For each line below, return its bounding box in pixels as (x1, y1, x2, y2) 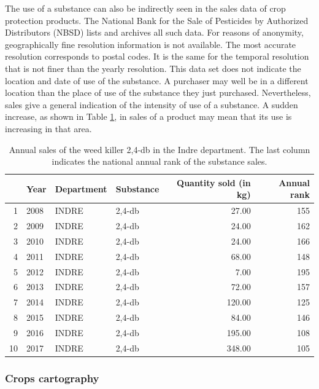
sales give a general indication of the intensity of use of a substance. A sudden (5, 98, 298, 111)
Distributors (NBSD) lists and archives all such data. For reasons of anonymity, (5, 26, 304, 39)
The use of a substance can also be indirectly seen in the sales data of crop (5, 2, 286, 14)
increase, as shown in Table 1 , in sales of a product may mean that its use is (5, 110, 292, 123)
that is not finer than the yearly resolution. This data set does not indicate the (5, 61, 301, 74)
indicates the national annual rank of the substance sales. (52, 155, 267, 168)
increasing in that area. (5, 122, 92, 135)
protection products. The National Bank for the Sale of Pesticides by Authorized (5, 14, 309, 26)
